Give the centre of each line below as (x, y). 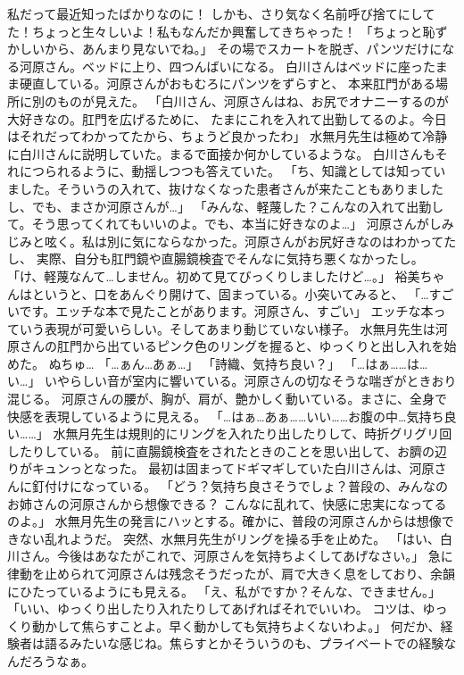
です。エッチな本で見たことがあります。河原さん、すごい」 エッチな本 (226, 311)
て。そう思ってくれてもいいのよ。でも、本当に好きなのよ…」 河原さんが (218, 224)
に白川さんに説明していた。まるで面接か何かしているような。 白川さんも (221, 153)
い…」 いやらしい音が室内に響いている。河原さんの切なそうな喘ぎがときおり (232, 381)
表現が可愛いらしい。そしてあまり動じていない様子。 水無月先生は (240, 328)
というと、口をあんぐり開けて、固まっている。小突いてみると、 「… (230, 293)
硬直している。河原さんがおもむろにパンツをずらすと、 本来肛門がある (228, 83)
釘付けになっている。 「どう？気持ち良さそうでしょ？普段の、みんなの (240, 486)
